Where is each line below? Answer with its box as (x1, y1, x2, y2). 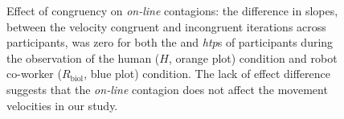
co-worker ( (6, 65, 62, 82)
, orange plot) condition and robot (168, 49, 338, 66)
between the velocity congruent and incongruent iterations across (6, 18, 326, 35)
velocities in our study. (6, 96, 118, 113)
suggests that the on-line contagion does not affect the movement (6, 80, 328, 97)
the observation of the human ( (6, 49, 160, 66)
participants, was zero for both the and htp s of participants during (6, 34, 334, 51)
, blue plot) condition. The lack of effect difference (84, 65, 330, 82)
